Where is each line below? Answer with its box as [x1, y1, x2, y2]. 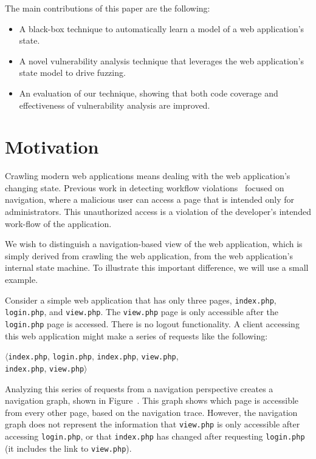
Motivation [5, 134, 99, 159]
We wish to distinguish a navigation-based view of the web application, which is [5, 237, 303, 250]
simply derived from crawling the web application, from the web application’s [5, 249, 293, 262]
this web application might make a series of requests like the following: [5, 329, 268, 342]
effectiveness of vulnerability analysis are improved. [19, 98, 210, 111]
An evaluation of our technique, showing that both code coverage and [19, 86, 278, 99]
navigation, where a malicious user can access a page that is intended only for [5, 193, 295, 206]
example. [5, 273, 38, 286]
